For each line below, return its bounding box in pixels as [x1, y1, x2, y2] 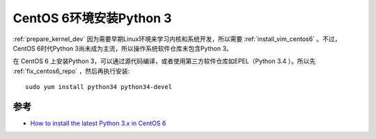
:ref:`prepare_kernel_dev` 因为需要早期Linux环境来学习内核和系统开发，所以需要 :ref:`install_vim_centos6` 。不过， [13, 35, 341, 43]
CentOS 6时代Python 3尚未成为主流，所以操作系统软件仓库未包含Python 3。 [13, 44, 233, 52]
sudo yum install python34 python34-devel [25, 83, 173, 91]
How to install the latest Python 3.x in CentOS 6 [30, 119, 166, 128]
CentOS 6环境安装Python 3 [13, 10, 172, 26]
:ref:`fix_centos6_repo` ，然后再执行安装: [13, 67, 130, 75]
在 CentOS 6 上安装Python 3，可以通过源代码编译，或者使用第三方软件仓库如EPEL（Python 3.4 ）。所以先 [13, 57, 316, 65]
